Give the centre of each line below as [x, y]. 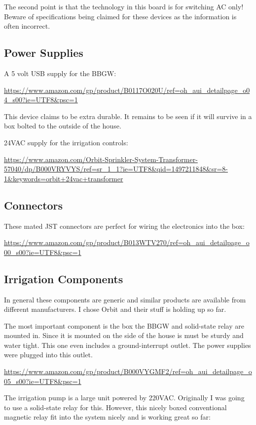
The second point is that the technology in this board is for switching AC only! [124, 6]
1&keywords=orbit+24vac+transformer [64, 178]
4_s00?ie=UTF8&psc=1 [41, 100]
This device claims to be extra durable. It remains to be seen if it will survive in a [128, 116]
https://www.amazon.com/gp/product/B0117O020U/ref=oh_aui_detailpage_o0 [127, 90]
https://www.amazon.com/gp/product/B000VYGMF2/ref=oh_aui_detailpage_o [128, 371]
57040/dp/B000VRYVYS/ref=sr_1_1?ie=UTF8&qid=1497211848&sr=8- [116, 169]
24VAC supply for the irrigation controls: [66, 142]
